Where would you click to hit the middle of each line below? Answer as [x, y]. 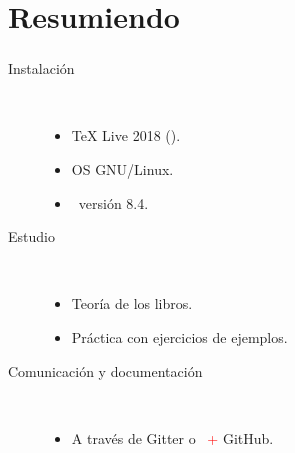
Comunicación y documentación [105, 370]
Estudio [31, 236]
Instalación [41, 68]
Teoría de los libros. [132, 303]
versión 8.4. [113, 202]
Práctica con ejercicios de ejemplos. [179, 337]
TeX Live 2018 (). [126, 135]
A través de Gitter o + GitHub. [172, 437]
